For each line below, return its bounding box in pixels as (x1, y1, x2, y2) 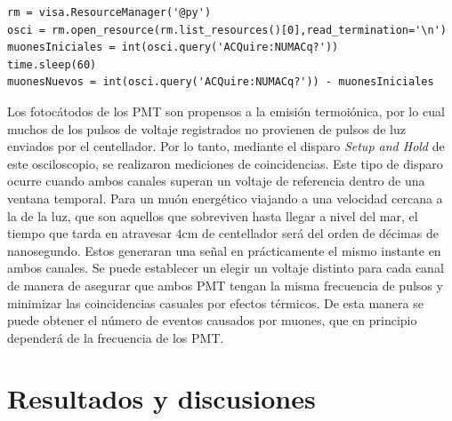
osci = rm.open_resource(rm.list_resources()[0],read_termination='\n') (7, 23, 447, 36)
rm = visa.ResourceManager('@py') (7, 6, 212, 19)
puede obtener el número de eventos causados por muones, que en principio (7, 311, 417, 330)
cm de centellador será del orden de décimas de (182, 224, 439, 242)
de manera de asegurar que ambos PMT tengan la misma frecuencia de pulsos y (7, 275, 443, 294)
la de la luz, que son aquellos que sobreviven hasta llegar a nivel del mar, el (7, 206, 418, 225)
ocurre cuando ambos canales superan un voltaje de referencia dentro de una (7, 171, 425, 190)
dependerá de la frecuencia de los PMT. (7, 328, 224, 346)
